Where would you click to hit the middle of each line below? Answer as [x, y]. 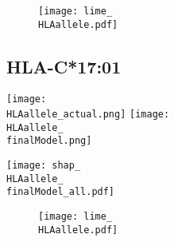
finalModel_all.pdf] [61, 192]
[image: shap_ [44, 166]
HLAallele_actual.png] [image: [88, 115]
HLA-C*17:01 [64, 66]
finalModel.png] [49, 141]
